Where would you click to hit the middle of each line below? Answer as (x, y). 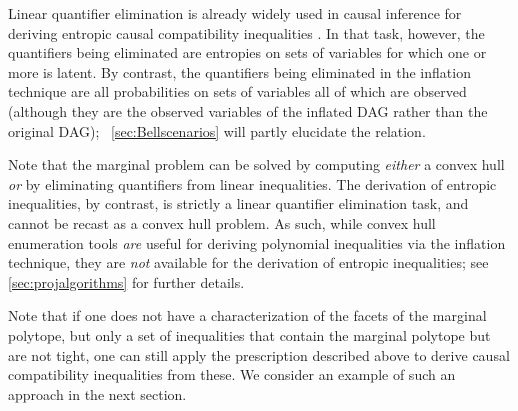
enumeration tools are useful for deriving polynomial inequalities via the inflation (257, 242)
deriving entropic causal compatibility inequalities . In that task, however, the (246, 32)
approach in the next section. (97, 393)
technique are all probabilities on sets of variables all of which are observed (237, 91)
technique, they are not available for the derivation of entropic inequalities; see (248, 262)
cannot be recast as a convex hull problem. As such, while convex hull (222, 222)
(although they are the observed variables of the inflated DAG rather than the (248, 110)
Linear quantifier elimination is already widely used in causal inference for (235, 13)
